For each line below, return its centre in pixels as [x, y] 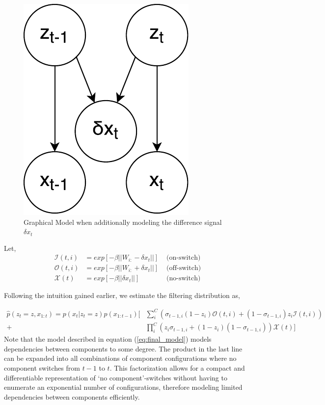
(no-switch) [184, 279]
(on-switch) [184, 258]
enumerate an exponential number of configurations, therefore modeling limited [123, 387]
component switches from [42, 367]
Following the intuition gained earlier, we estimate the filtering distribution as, [122, 295]
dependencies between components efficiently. [72, 396]
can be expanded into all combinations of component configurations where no [120, 358]
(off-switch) [184, 268]
